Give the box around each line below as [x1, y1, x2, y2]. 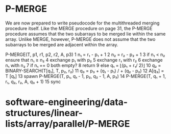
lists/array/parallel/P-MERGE [5, 118, 130, 130]
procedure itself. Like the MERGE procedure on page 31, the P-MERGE [5, 25, 153, 31]
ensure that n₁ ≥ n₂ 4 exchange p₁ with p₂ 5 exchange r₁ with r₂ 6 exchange [5, 57, 163, 63]
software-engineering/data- [5, 96, 128, 108]
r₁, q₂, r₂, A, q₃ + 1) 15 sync [5, 78, 61, 85]
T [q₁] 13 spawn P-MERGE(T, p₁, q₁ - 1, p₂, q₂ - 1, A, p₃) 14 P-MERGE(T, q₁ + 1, [5, 73, 166, 79]
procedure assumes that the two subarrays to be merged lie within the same [5, 31, 166, 37]
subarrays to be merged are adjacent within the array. [5, 41, 118, 47]
